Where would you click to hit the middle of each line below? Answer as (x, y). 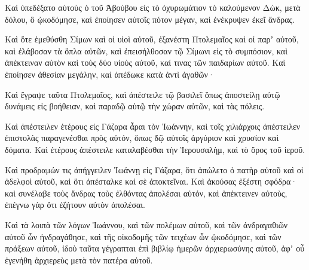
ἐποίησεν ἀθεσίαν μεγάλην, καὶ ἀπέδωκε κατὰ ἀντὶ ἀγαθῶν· (110, 74)
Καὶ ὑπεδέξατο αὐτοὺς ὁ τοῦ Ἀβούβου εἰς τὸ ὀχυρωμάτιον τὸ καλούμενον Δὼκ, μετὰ (153, 7)
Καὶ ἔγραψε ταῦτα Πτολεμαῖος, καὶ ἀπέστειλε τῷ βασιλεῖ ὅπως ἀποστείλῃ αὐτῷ (143, 94)
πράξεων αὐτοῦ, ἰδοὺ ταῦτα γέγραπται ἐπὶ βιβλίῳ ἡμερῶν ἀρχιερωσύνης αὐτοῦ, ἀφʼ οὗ (155, 248)
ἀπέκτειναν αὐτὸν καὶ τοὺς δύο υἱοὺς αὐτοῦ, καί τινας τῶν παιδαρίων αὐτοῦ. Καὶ (145, 62)
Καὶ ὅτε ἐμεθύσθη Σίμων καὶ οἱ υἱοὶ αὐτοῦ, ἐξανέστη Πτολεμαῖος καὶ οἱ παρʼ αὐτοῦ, (152, 39)
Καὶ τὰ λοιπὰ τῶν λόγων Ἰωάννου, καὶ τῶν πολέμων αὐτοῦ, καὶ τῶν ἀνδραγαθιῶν (146, 224)
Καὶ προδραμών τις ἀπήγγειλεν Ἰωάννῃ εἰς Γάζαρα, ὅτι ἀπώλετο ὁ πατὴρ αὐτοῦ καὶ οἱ (154, 169)
